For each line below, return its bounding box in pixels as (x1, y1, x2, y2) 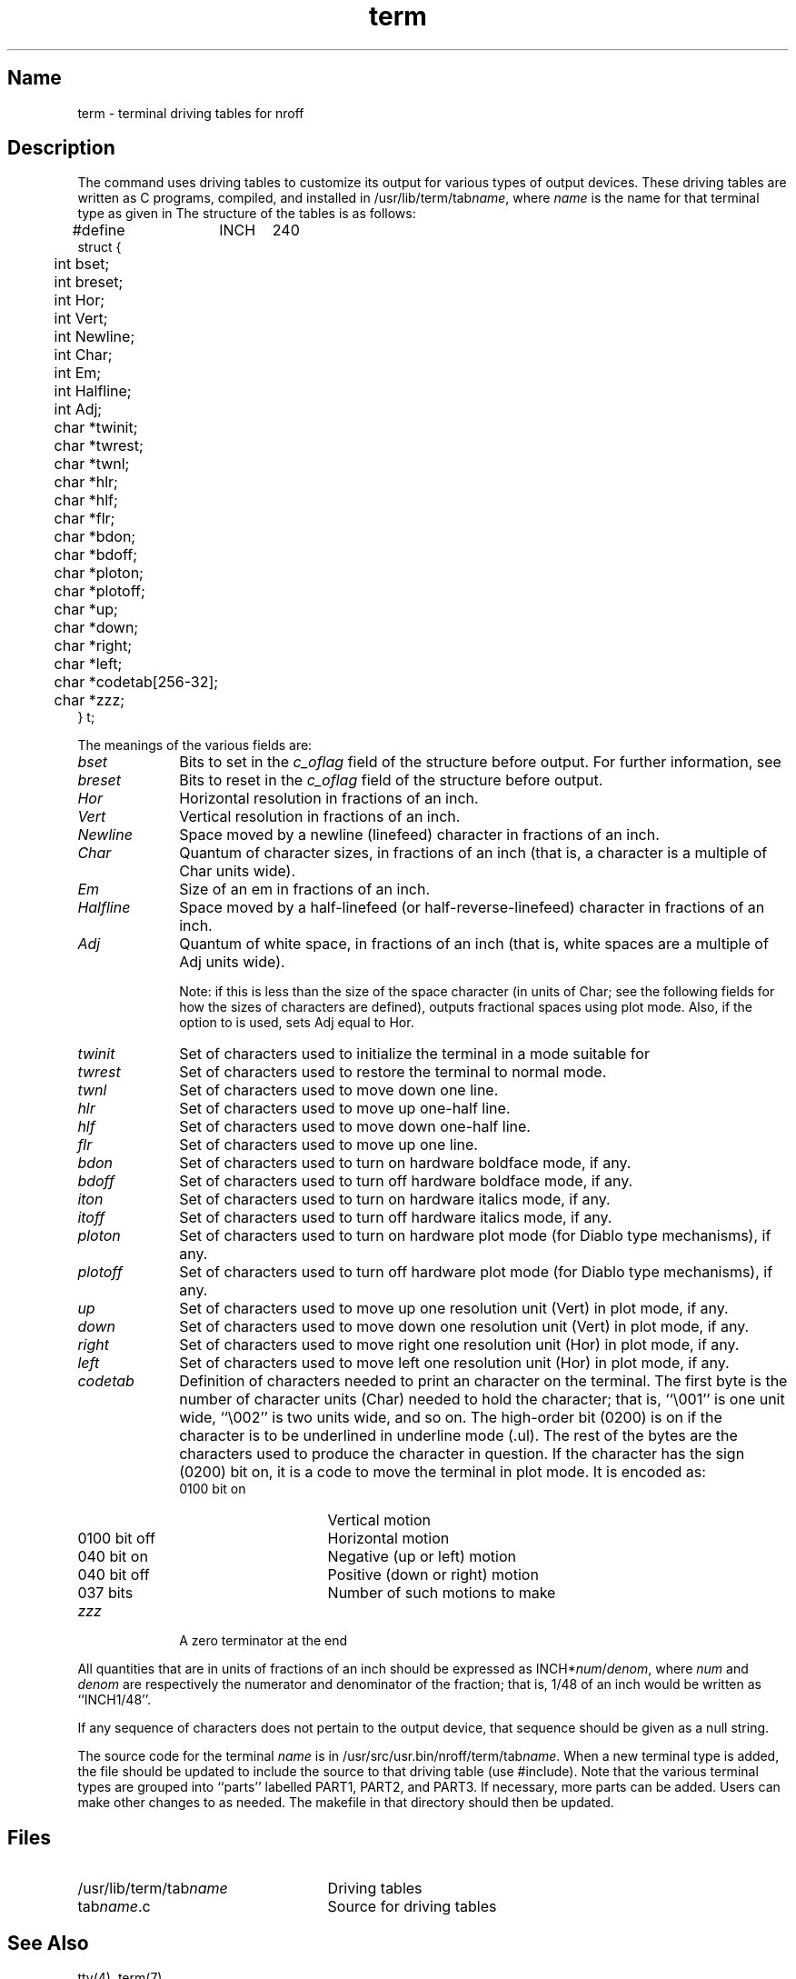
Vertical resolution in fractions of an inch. (179, 807, 461, 826)
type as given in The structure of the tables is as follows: (77, 205, 416, 222)
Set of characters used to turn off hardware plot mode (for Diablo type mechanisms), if (179, 1263, 773, 1282)
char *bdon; (54, 527, 136, 546)
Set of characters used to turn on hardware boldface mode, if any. (179, 1154, 632, 1173)
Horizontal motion (327, 1529, 450, 1548)
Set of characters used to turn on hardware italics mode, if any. (179, 1190, 611, 1209)
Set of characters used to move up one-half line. (179, 1099, 511, 1118)
